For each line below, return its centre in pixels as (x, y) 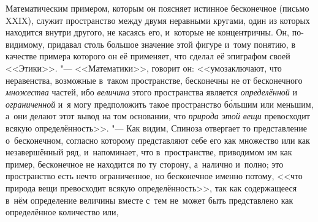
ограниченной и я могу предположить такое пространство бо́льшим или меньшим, (160, 104)
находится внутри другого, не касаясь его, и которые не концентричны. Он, (147, 32)
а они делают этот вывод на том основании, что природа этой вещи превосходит (158, 116)
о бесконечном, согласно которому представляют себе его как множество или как (158, 140)
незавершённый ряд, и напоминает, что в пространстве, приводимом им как (149, 152)
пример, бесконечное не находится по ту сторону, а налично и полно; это (145, 164)
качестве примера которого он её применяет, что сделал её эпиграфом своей (148, 56)
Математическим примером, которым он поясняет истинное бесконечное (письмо (157, 8)
